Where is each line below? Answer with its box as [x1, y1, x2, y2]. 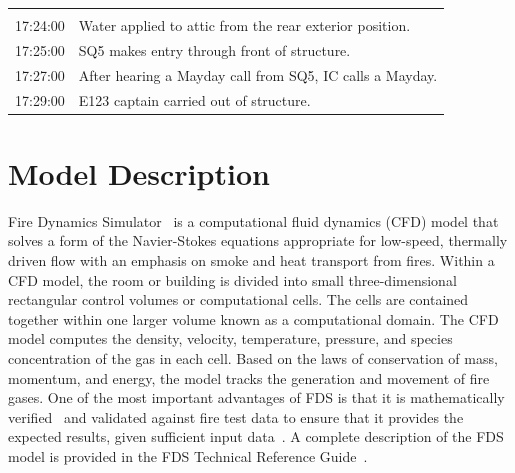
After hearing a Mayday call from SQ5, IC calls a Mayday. [78, 64, 438, 85]
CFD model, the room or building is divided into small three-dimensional [8, 269, 457, 290]
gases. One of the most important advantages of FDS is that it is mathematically [8, 387, 505, 408]
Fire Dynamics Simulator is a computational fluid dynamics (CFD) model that [8, 210, 499, 231]
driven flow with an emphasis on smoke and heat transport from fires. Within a [8, 249, 495, 270]
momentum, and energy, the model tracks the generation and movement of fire [8, 367, 490, 388]
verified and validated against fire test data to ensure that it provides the [8, 406, 464, 427]
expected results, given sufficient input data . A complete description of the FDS [8, 426, 504, 447]
